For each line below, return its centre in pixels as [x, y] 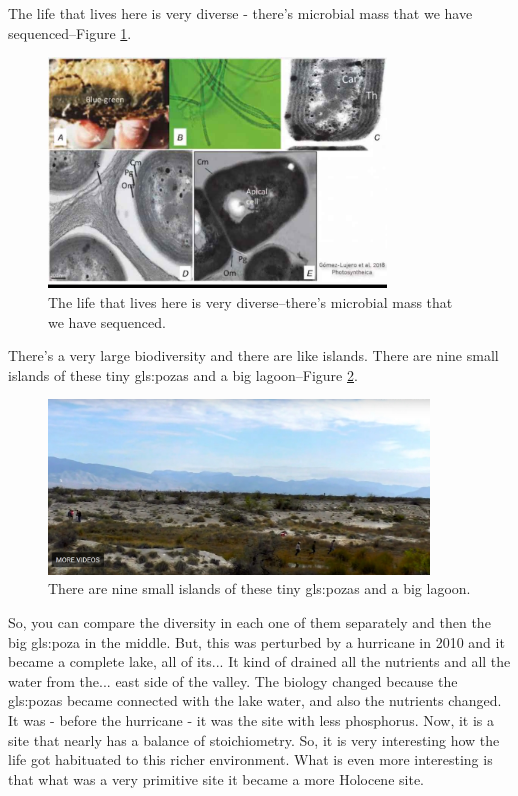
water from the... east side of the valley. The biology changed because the [233, 680]
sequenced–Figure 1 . [70, 32]
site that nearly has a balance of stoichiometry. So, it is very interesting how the [254, 739]
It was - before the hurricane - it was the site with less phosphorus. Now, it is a [251, 720]
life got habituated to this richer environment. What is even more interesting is [250, 759]
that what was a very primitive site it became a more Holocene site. [216, 778]
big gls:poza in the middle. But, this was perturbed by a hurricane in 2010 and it [256, 641]
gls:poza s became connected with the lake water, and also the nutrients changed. [255, 700]
